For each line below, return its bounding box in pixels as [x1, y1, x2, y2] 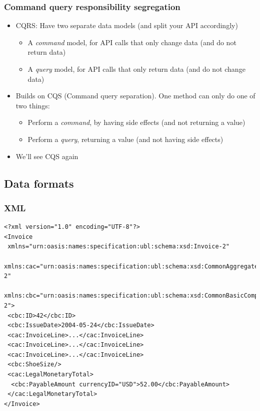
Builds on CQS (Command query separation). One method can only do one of [15, 90, 255, 101]
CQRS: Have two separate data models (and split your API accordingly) [15, 20, 238, 31]
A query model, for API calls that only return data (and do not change [27, 64, 245, 74]
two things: [15, 100, 50, 110]
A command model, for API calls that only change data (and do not [27, 37, 236, 47]
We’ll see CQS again [15, 151, 78, 161]
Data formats [4, 175, 74, 191]
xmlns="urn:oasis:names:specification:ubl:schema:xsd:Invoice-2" [7, 243, 230, 250]
